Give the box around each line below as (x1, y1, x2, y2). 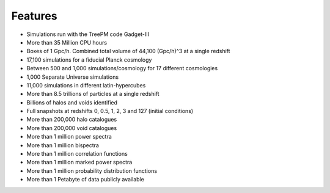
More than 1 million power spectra (26, 133, 112, 140)
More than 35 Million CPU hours (26, 38, 107, 46)
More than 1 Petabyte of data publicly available (26, 176, 145, 183)
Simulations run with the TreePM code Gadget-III (26, 31, 150, 38)
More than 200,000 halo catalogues (26, 116, 117, 123)
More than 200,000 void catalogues (26, 124, 117, 131)
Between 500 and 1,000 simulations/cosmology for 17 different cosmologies (26, 65, 218, 72)
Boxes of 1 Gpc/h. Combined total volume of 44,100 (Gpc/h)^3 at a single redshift (26, 48, 230, 55)
